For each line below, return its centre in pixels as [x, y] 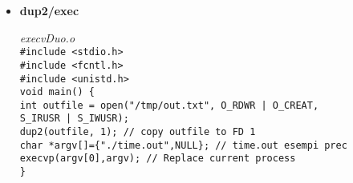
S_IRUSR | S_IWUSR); [74, 119]
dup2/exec [49, 10]
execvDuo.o [47, 37]
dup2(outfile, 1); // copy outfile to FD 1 [138, 132]
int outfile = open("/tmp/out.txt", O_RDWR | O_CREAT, [169, 105]
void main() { [57, 92]
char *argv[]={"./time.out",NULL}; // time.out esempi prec [183, 145]
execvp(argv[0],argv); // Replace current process [158, 159]
